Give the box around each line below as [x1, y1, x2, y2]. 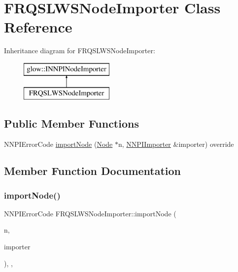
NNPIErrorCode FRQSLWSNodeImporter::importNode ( [4, 208, 176, 218]
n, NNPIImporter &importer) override [118, 139, 234, 149]
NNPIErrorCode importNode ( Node [4, 139, 113, 149]
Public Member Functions [4, 116, 139, 131]
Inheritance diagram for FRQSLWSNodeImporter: [4, 45, 155, 56]
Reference [4, 17, 72, 37]
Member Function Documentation [4, 163, 181, 178]
